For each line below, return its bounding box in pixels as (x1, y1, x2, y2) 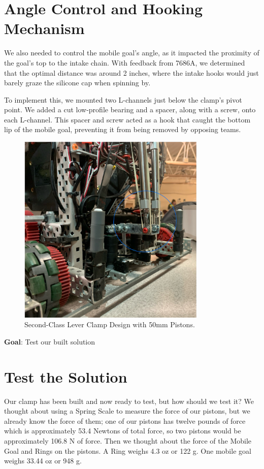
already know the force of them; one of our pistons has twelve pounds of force (4, 415, 246, 426)
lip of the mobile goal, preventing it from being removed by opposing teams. (4, 124, 241, 135)
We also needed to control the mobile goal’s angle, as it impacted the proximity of (4, 47, 259, 58)
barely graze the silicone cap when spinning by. (4, 77, 151, 88)
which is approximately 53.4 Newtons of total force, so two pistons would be (4, 425, 241, 436)
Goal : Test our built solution (4, 336, 95, 347)
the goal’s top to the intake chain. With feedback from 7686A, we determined (4, 57, 245, 68)
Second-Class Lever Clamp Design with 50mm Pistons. (24, 319, 195, 330)
